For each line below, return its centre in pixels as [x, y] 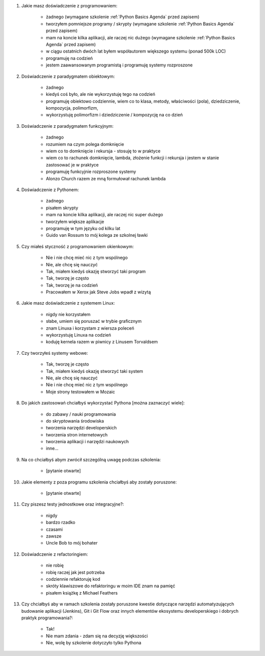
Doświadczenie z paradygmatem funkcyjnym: [67, 126]
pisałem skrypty [62, 208]
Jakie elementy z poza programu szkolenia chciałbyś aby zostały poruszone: [99, 482]
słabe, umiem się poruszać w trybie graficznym [94, 321]
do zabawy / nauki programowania [81, 414]
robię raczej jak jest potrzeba [75, 572]
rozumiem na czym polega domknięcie [85, 144]
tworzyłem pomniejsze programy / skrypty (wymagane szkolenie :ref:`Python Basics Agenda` [140, 24]
